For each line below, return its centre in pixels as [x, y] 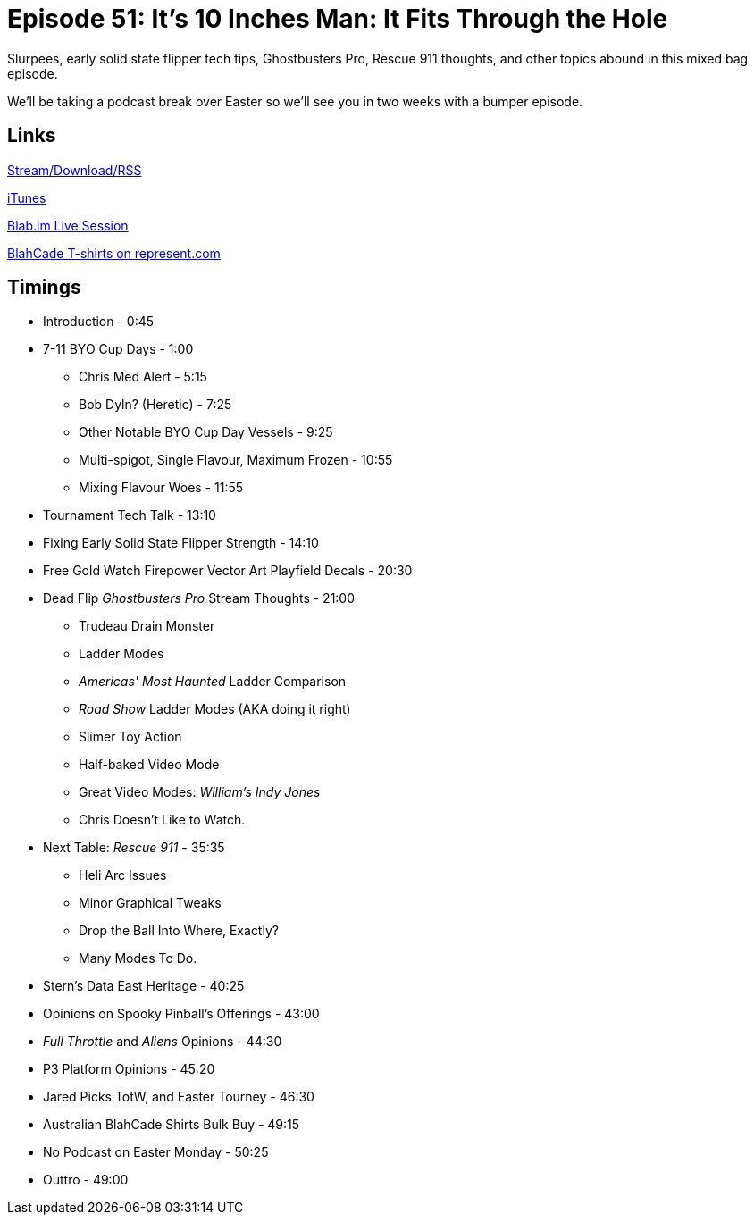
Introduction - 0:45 [99, 322]
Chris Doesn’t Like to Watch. [162, 820]
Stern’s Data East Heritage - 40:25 [144, 986]
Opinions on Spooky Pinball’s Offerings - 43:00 [181, 1014]
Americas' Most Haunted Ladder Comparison [213, 682]
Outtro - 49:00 [86, 1180]
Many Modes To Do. [138, 958]
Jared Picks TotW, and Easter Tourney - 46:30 [179, 1097]
